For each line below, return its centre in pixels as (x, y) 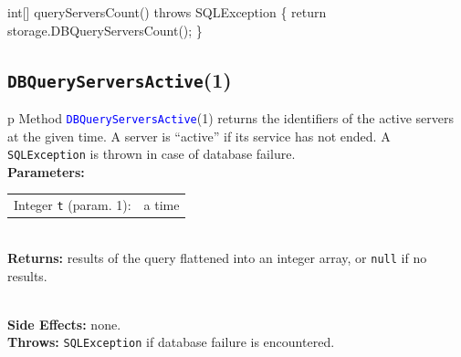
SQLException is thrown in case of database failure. (152, 154)
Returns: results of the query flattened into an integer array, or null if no (217, 257)
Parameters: (46, 171)
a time (162, 205)
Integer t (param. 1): (73, 205)
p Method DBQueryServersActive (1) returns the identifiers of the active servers (231, 117)
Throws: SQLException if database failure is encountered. (171, 342)
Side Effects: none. (64, 324)
